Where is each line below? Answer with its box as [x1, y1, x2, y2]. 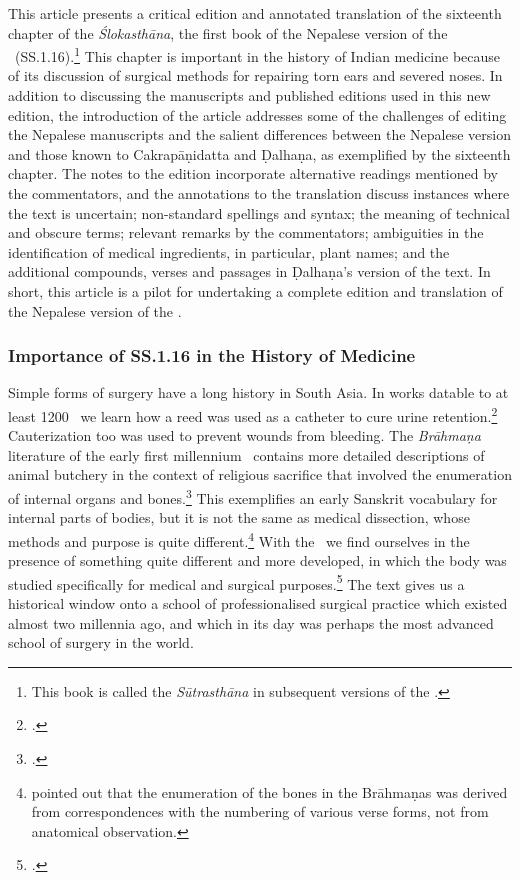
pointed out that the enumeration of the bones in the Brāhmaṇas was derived [31, 781, 508, 802]
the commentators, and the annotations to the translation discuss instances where [8, 183, 510, 203]
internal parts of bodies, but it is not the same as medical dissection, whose [8, 507, 470, 528]
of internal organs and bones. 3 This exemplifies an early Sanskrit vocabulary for [8, 485, 498, 508]
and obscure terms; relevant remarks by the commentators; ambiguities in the [8, 222, 484, 243]
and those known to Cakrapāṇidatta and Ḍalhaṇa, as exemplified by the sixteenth [8, 143, 511, 164]
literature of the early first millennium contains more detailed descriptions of [8, 444, 485, 465]
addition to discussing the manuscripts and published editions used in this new [8, 85, 491, 106]
